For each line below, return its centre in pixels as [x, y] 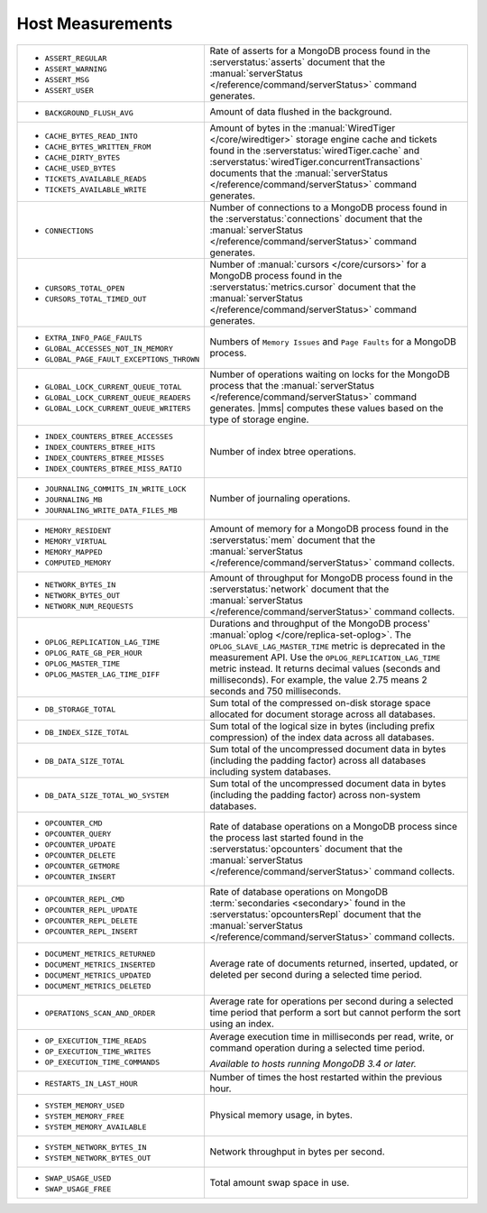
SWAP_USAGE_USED [78, 1178]
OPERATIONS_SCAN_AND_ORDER [100, 1013]
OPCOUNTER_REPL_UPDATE [92, 910]
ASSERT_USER [69, 90]
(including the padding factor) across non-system [315, 795]
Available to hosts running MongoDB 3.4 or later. [313, 1064]
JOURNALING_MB [74, 499]
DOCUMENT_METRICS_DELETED [98, 986]
